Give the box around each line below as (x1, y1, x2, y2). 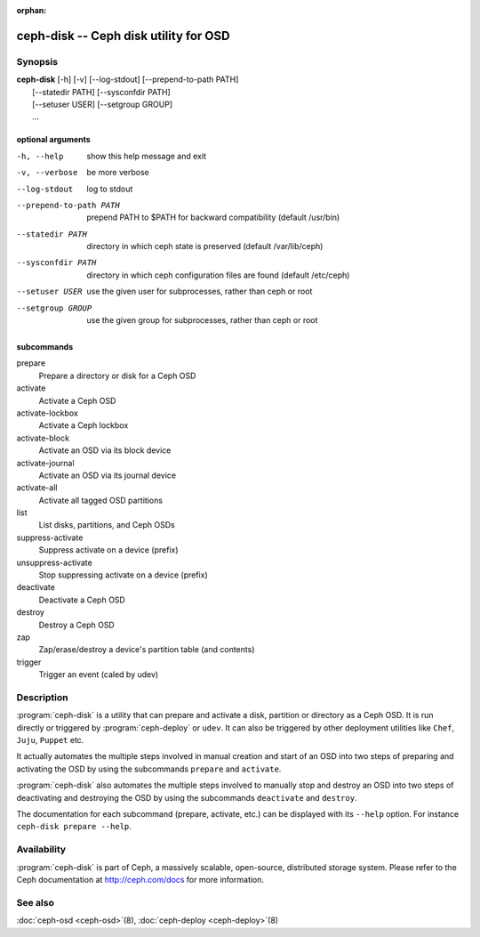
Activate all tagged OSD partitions (38, 495, 164, 505)
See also (16, 896, 55, 909)
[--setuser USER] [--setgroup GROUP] (32, 99, 173, 109)
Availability (16, 844, 67, 856)
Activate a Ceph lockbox (38, 420, 129, 431)
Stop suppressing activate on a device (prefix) (38, 569, 208, 580)
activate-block (16, 432, 70, 443)
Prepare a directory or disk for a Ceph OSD (38, 370, 196, 381)
